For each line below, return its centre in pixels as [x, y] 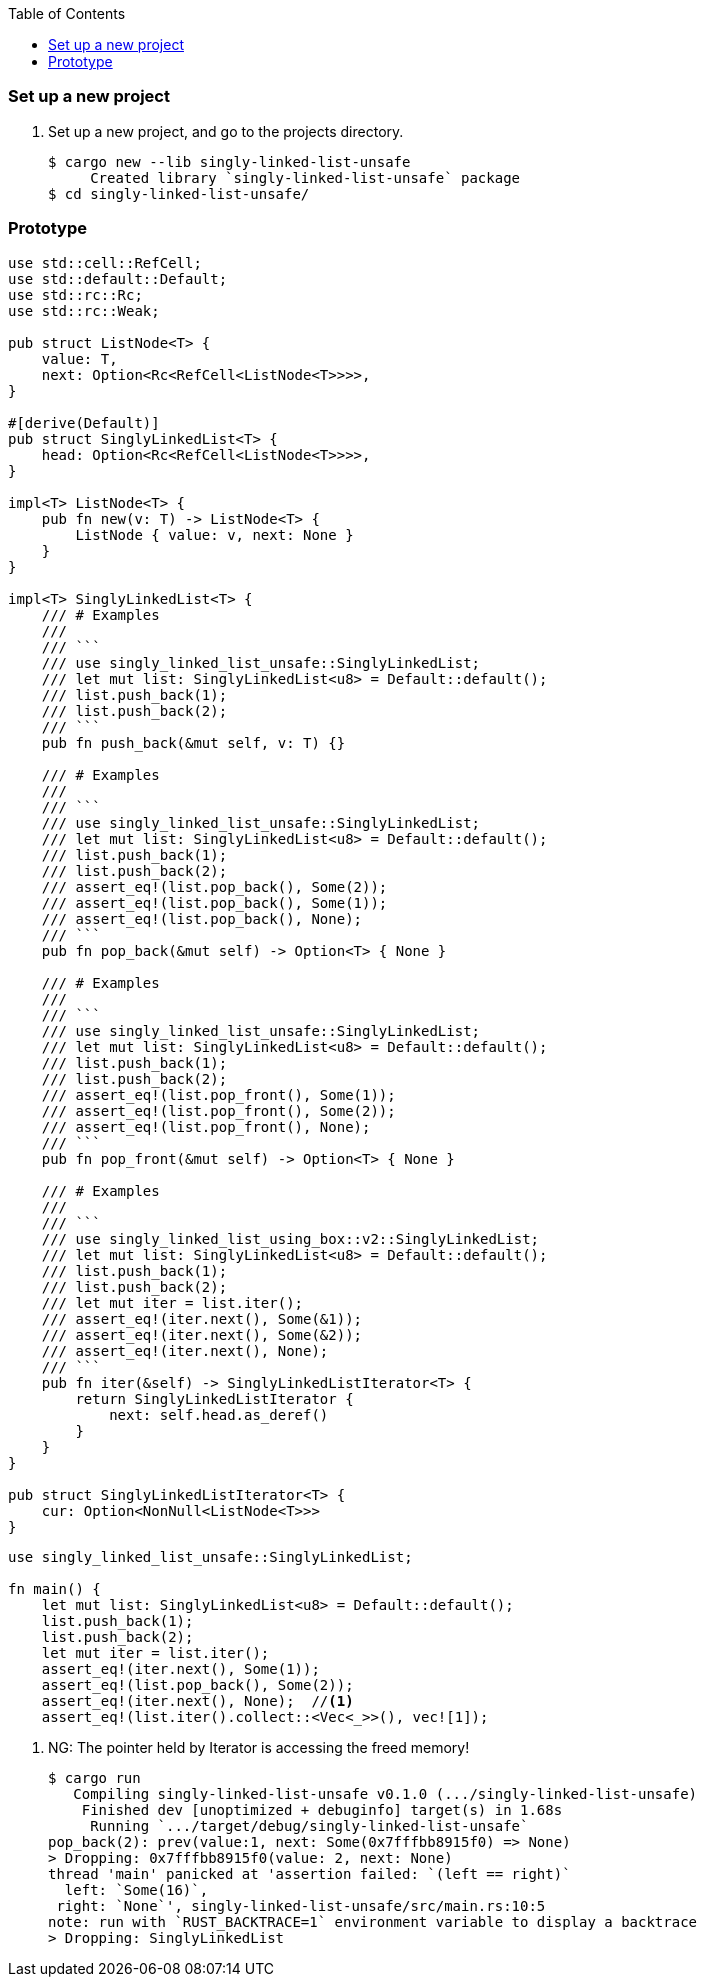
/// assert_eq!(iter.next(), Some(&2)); [202, 1334]
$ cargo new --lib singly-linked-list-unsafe [229, 161]
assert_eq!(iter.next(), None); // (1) [197, 1700]
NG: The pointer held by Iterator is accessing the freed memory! [259, 1747]
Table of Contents [67, 13]
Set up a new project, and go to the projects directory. [226, 131]
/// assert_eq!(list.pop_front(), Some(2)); [218, 1110]
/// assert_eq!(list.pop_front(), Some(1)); [218, 1094]
